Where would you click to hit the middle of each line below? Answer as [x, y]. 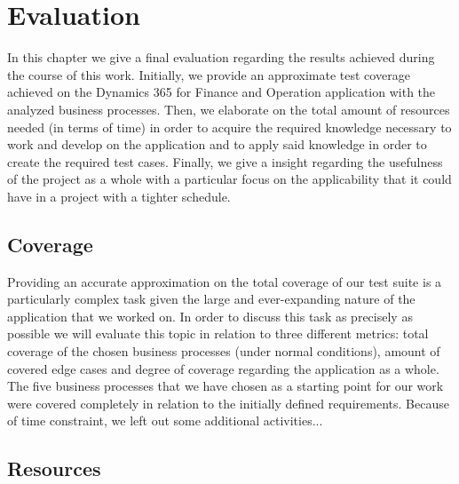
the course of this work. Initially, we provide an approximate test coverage [209, 74]
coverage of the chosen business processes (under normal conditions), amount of [224, 351]
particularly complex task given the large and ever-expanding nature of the [211, 299]
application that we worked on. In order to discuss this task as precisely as [210, 316]
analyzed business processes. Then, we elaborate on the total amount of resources [229, 109]
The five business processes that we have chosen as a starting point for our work [226, 386]
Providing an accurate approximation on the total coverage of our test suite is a [225, 281]
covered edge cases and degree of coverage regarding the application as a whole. [223, 368]
